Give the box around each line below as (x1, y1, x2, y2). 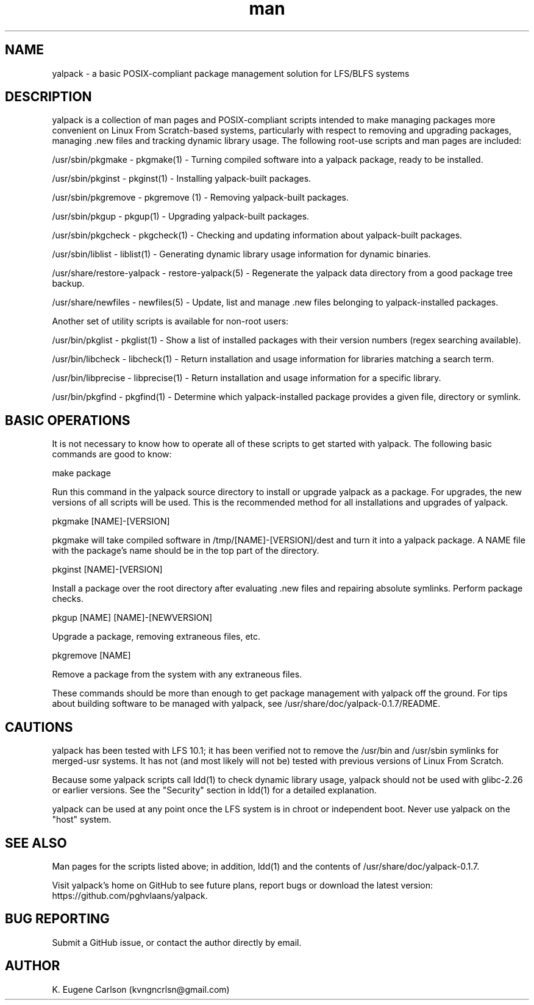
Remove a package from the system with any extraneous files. (52, 669, 302, 680)
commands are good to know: (52, 449, 172, 460)
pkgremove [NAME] (52, 650, 131, 661)
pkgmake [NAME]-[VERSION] (52, 516, 170, 527)
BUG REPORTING (5, 911, 110, 927)
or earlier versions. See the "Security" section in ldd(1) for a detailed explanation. (52, 785, 377, 796)
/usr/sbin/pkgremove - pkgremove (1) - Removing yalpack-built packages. (52, 192, 349, 203)
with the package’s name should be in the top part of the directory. (52, 545, 319, 556)
